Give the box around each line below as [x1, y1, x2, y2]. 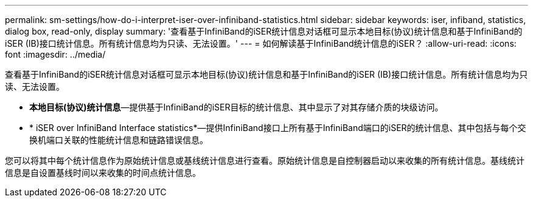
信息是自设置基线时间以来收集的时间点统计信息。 [5, 167, 201, 178]
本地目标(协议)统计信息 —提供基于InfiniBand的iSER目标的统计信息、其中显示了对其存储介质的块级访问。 [29, 102, 444, 112]
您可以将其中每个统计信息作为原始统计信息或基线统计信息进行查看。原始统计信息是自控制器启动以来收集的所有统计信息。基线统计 [5, 155, 524, 166]
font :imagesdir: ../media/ [5, 49, 106, 59]
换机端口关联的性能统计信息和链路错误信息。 [29, 135, 208, 145]
